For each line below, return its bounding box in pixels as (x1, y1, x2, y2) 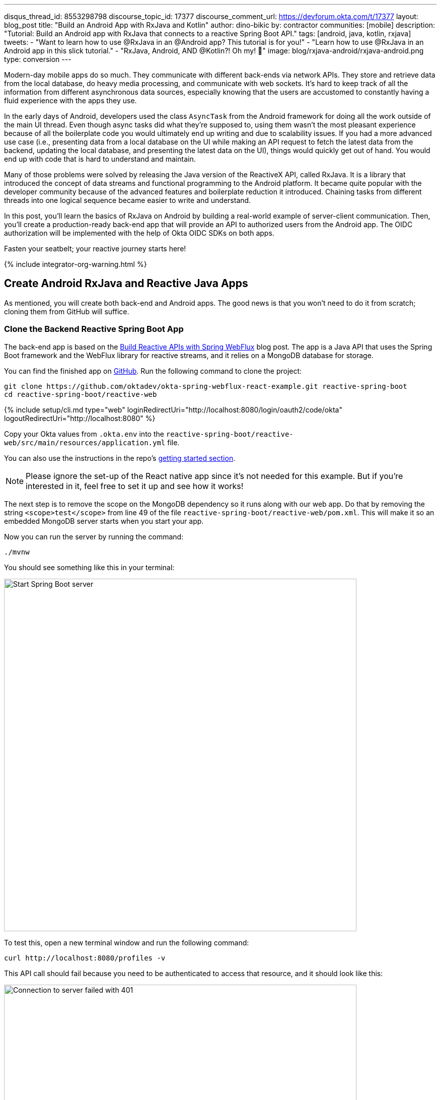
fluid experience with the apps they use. (4, 96, 137, 105)
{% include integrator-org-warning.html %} (4, 260, 147, 268)
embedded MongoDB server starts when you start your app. (4, 516, 204, 525)
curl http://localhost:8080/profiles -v (4, 953, 166, 962)
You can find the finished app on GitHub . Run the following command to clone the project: (4, 366, 302, 375)
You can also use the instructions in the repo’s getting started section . (4, 453, 236, 462)
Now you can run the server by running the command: (4, 532, 184, 541)
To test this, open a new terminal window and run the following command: (4, 938, 249, 947)
